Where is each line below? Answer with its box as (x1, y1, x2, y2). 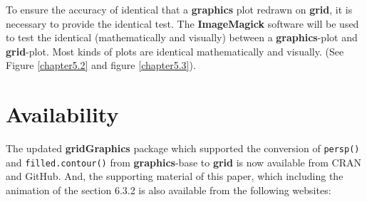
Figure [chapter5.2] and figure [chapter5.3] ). (6, 58, 196, 73)
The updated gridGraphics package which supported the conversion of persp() (6, 141, 360, 156)
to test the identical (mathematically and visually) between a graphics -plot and (6, 30, 358, 45)
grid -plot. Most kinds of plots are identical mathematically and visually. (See (6, 43, 344, 58)
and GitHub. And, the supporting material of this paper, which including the (6, 169, 343, 184)
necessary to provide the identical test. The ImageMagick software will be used (6, 16, 359, 31)
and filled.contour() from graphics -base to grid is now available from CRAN (6, 154, 361, 169)
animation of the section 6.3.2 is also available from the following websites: (6, 183, 331, 197)
